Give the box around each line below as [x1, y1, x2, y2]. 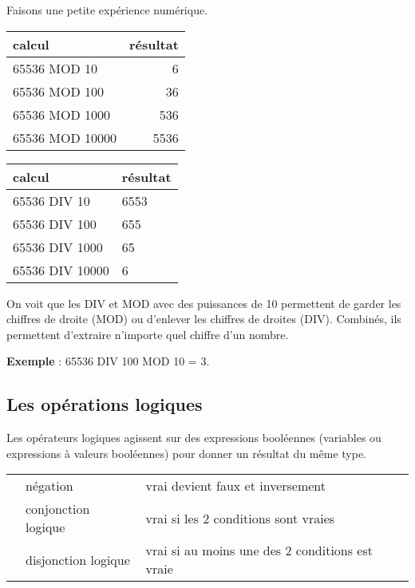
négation [26, 476, 73, 495]
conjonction [26, 499, 90, 519]
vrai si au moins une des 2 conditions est [145, 541, 373, 560]
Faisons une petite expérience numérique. [6, 2, 208, 18]
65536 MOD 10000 [13, 128, 117, 147]
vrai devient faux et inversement [145, 476, 326, 495]
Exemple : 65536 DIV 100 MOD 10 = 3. [6, 353, 210, 369]
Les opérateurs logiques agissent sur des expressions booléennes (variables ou [6, 429, 381, 446]
